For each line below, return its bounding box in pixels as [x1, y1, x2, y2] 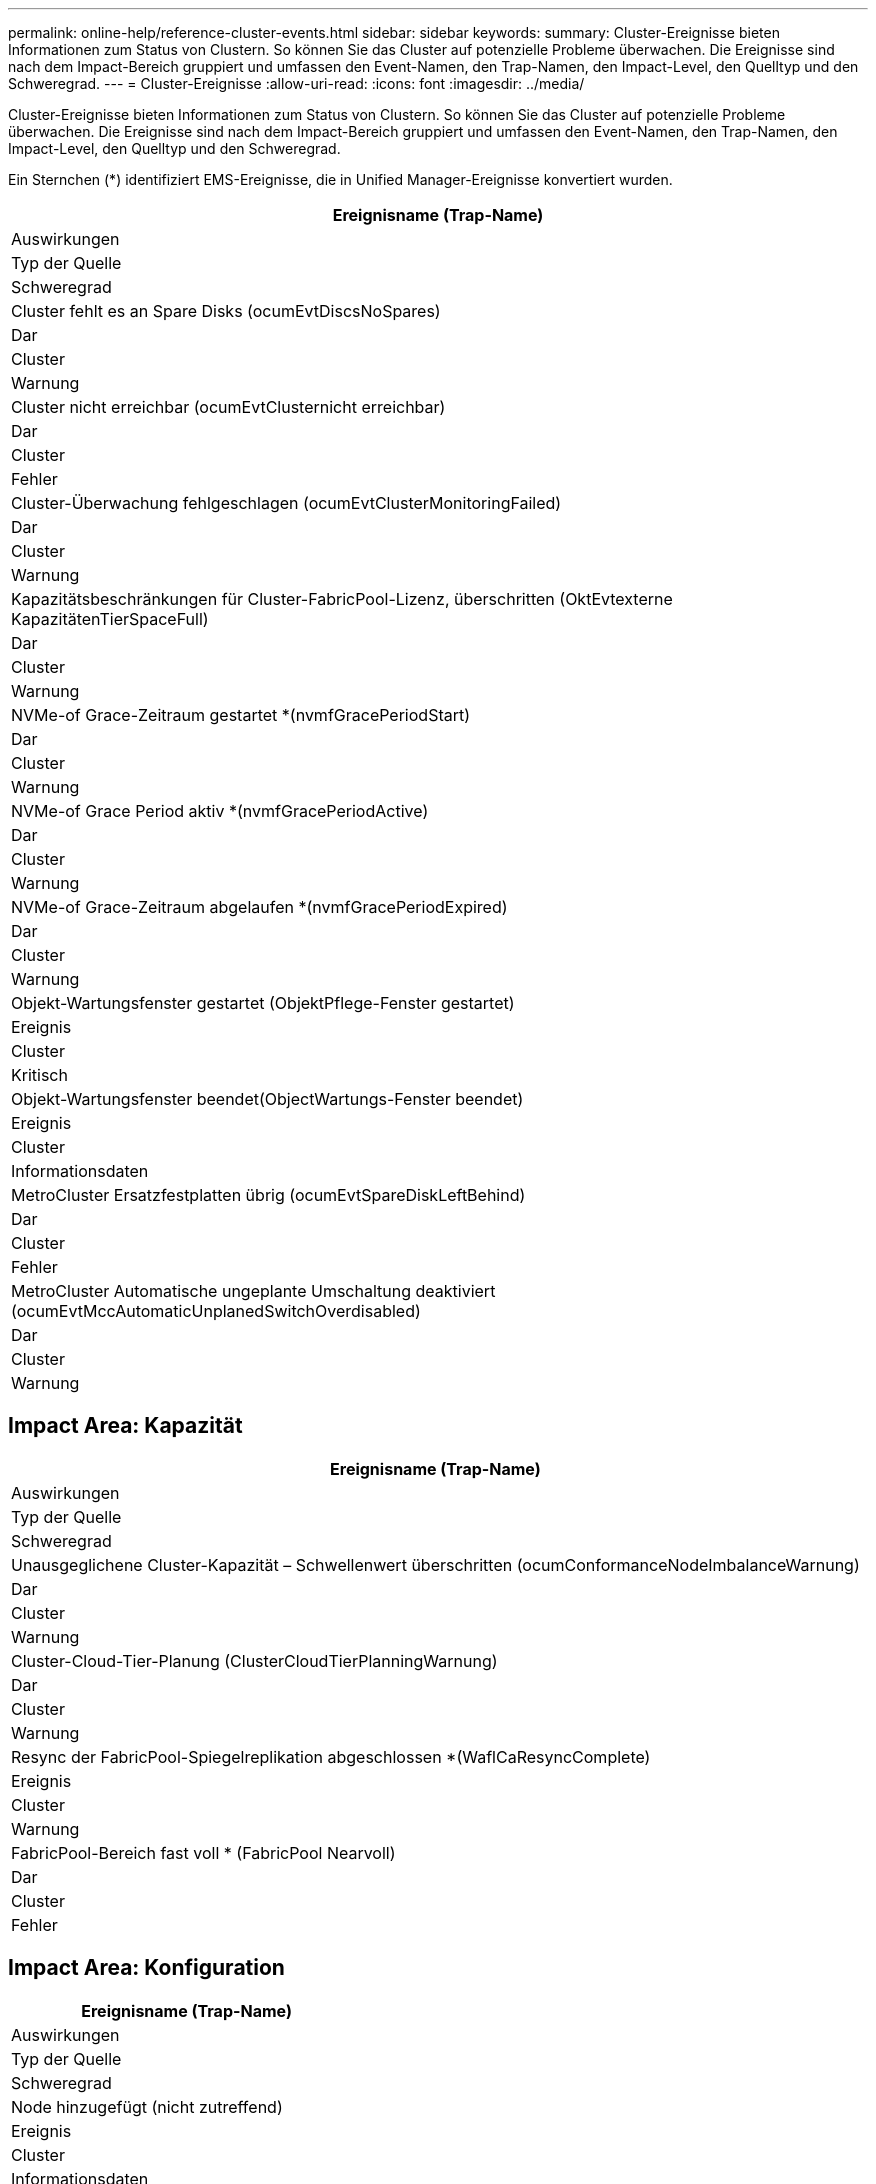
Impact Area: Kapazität [8, 1413, 243, 1439]
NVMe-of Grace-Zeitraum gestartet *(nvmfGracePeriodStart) [11, 705, 471, 725]
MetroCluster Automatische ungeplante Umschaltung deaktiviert [11, 1281, 496, 1301]
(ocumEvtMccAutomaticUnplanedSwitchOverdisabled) [11, 1301, 421, 1321]
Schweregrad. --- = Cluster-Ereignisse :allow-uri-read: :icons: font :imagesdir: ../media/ [8, 75, 585, 92]
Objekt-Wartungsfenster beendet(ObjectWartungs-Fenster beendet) [11, 1089, 524, 1109]
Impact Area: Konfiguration [8, 1955, 285, 1981]
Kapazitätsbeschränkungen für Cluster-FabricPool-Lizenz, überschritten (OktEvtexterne [11, 589, 673, 609]
